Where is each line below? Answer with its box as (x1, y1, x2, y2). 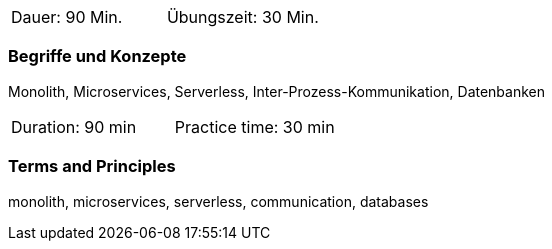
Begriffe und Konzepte (8, 46, 187, 67)
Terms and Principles (8, 156, 176, 177)
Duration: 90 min (11, 116, 137, 137)
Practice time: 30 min (174, 116, 335, 137)
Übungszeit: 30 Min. (166, 7, 319, 27)
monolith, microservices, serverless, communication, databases (8, 192, 429, 210)
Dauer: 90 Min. (11, 7, 123, 27)
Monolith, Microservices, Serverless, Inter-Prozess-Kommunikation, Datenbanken (8, 82, 546, 100)
